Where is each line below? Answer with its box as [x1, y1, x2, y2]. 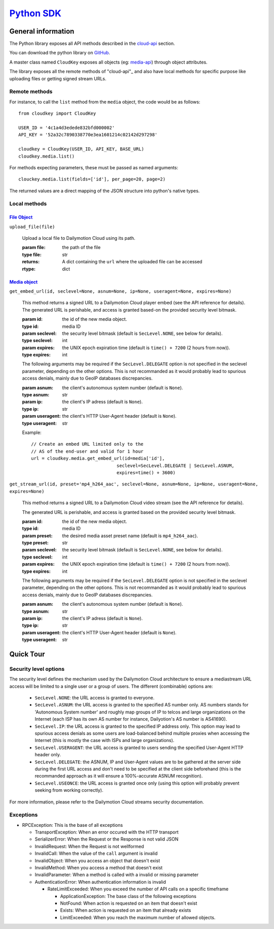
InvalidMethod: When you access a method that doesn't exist [35, 864, 163, 871]
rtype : [22, 266, 36, 272]
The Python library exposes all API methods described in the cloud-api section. [9, 41, 175, 47]
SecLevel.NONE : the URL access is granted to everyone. [35, 695, 155, 701]
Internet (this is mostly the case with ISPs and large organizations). [35, 737, 175, 744]
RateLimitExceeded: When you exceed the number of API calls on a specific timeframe [47, 886, 229, 892]
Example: [22, 429, 42, 436]
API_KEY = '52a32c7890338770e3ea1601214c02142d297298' [18, 132, 158, 138]
